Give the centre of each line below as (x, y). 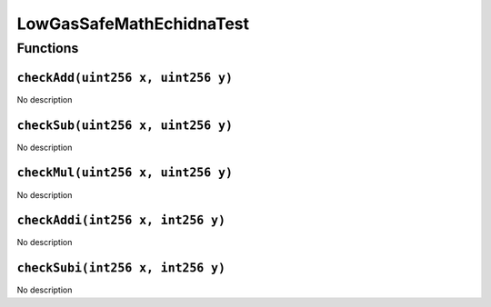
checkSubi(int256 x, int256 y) (121, 268)
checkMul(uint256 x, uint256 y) (125, 173)
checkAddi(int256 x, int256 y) (121, 221)
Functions (48, 48)
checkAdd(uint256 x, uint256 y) (125, 78)
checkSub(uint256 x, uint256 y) (125, 125)
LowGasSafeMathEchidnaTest (133, 24)
